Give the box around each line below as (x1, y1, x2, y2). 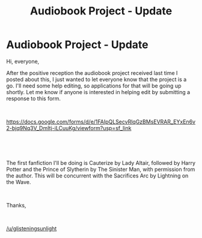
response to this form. (6, 95, 61, 102)
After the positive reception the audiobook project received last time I (6, 69, 178, 76)
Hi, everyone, (6, 58, 40, 65)
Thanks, (6, 201, 26, 209)
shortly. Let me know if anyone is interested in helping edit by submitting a (6, 88, 191, 95)
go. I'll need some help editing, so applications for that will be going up (6, 82, 182, 89)
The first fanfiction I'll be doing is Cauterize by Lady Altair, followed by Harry (6, 159, 196, 166)
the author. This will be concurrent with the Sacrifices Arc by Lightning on (6, 172, 189, 179)
